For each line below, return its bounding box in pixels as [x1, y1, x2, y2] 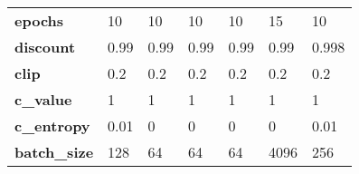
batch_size [14, 141, 94, 162]
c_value [14, 89, 72, 110]
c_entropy [14, 115, 90, 136]
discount [14, 36, 76, 57]
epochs [14, 10, 64, 31]
